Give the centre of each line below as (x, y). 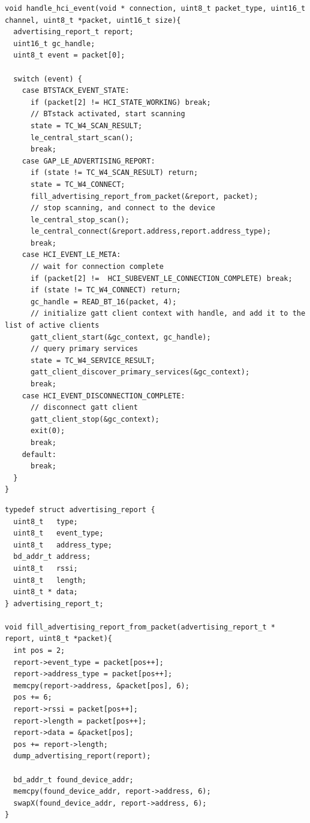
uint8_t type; (46, 521)
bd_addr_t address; (52, 557)
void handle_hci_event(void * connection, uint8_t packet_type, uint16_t (155, 8)
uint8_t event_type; (58, 533)
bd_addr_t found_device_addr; (73, 780)
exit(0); (48, 431)
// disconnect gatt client (84, 408)
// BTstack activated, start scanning (108, 114)
